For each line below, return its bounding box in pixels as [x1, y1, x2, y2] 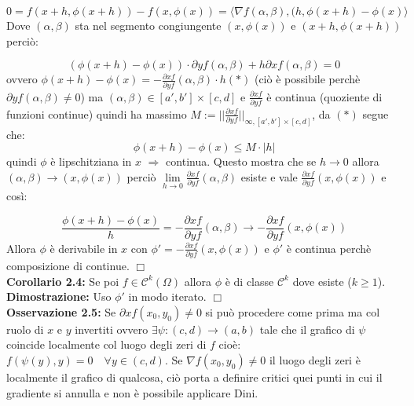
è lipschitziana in [50, 153, 132, 170]
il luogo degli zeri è [269, 352, 361, 368]
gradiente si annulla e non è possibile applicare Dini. [6, 384, 258, 401]
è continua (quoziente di [266, 88, 383, 104]
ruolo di [6, 320, 44, 337]
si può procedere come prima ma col [205, 303, 380, 320]
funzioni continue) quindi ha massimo [6, 105, 187, 122]
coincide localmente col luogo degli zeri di [6, 336, 207, 353]
